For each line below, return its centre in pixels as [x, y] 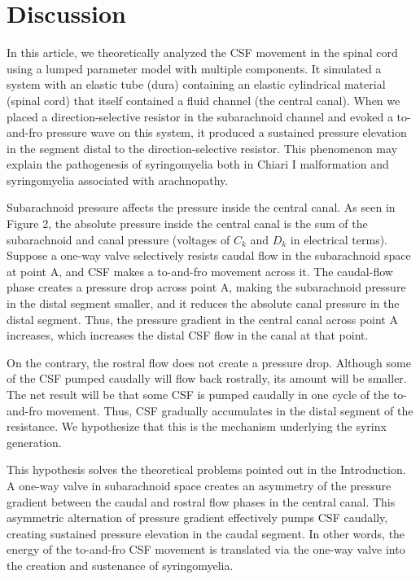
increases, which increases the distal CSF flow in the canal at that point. [188, 335]
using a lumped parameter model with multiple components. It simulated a [194, 68]
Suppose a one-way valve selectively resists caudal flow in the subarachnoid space [209, 255]
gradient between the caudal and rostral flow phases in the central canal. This [201, 501]
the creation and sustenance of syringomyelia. [120, 565]
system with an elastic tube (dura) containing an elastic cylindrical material [196, 84]
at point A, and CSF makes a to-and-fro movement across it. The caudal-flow [200, 271]
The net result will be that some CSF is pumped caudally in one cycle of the [198, 394]
